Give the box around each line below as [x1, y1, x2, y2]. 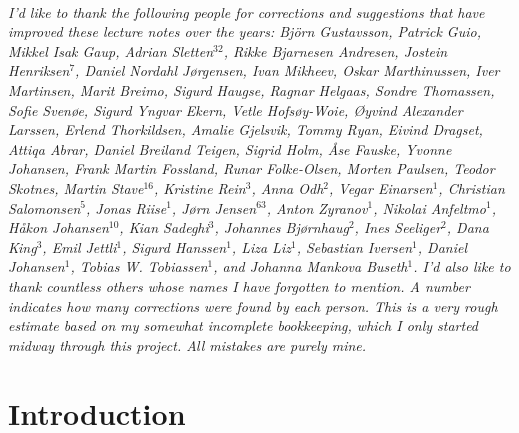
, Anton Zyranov [266, 197, 368, 218]
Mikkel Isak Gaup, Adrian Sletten [8, 40, 214, 61]
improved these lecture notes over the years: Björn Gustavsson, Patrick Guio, [8, 21, 481, 42]
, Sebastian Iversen [296, 236, 413, 257]
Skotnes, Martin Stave [8, 177, 144, 198]
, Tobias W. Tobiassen [70, 256, 208, 277]
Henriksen [8, 60, 70, 81]
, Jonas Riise [85, 197, 167, 218]
